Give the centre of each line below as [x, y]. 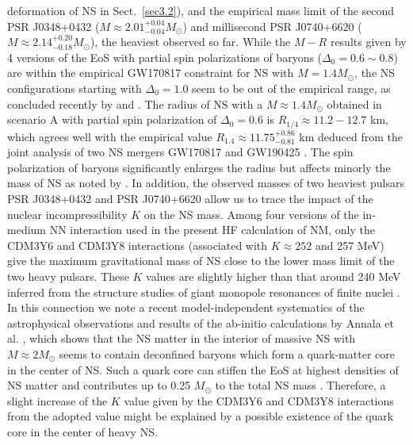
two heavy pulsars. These [68, 276]
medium [27, 230]
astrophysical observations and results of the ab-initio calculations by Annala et [201, 322]
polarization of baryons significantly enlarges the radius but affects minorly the [199, 167]
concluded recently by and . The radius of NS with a [135, 104]
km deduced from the [351, 136]
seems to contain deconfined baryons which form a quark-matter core [227, 353]
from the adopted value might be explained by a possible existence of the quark [201, 416]
